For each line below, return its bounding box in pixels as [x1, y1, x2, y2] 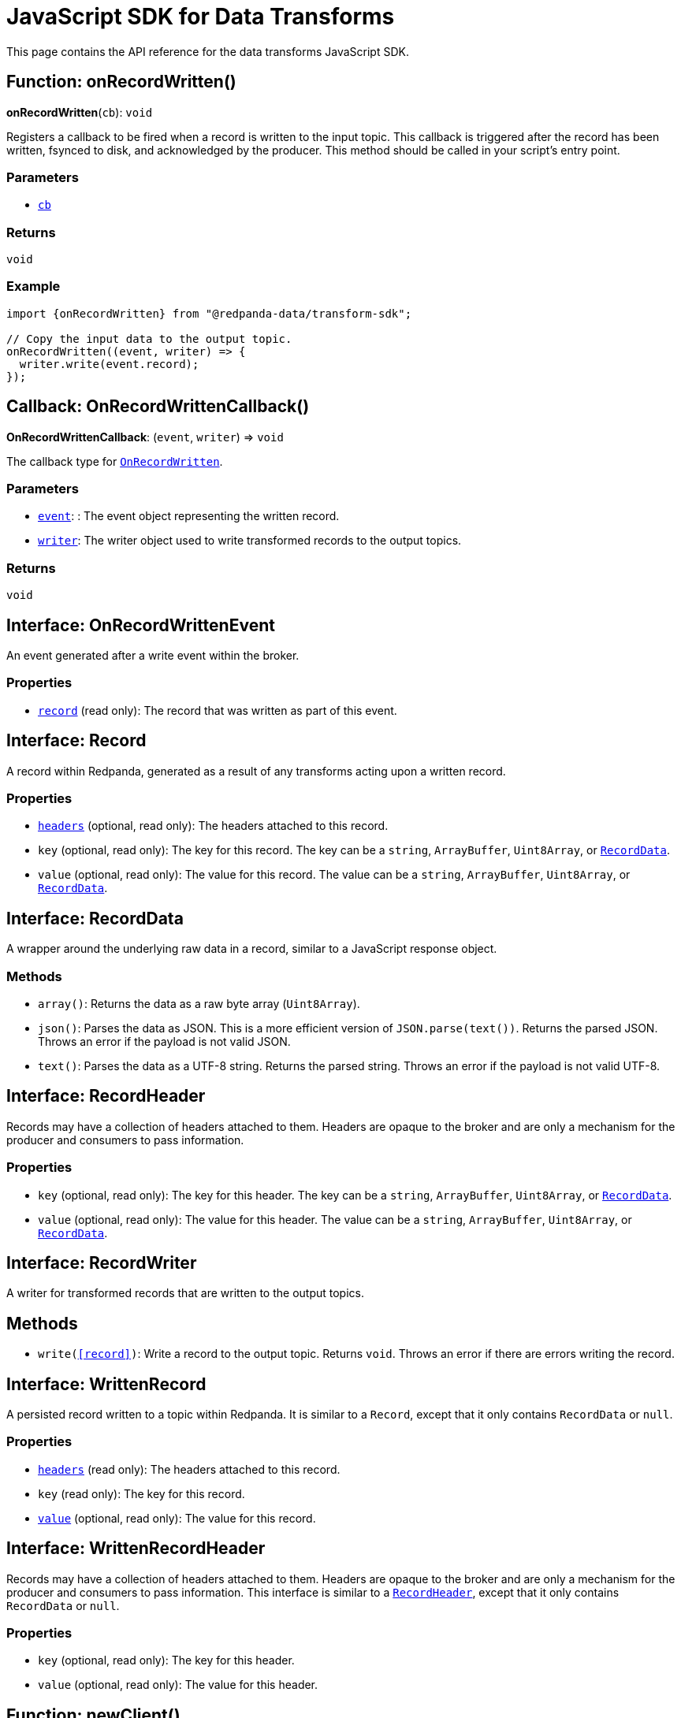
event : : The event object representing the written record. [38, 509, 340, 523]
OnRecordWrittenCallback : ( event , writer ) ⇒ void [6, 429, 284, 444]
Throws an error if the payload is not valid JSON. [38, 1034, 291, 1048]
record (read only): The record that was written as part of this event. [38, 703, 397, 717]
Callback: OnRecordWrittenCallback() [6, 396, 310, 417]
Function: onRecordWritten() [6, 72, 236, 92]
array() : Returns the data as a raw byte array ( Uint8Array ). [38, 996, 360, 1010]
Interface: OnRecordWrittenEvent [6, 615, 275, 635]
